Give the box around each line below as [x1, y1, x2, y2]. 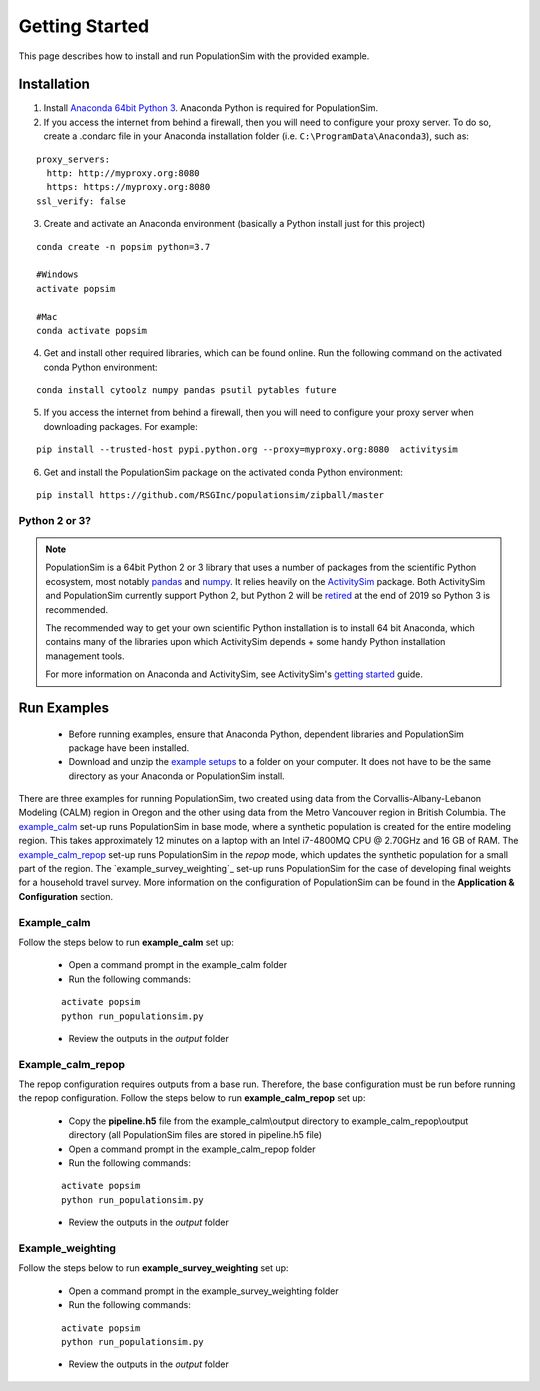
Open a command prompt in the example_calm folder [68, 959, 288, 971]
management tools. [45, 650, 125, 662]
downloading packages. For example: [43, 420, 199, 432]
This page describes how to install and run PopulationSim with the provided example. [18, 50, 370, 62]
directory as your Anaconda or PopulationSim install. [68, 770, 285, 782]
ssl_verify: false [36, 195, 127, 207]
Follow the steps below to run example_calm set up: [18, 936, 235, 948]
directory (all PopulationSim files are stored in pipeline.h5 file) [68, 1129, 323, 1141]
